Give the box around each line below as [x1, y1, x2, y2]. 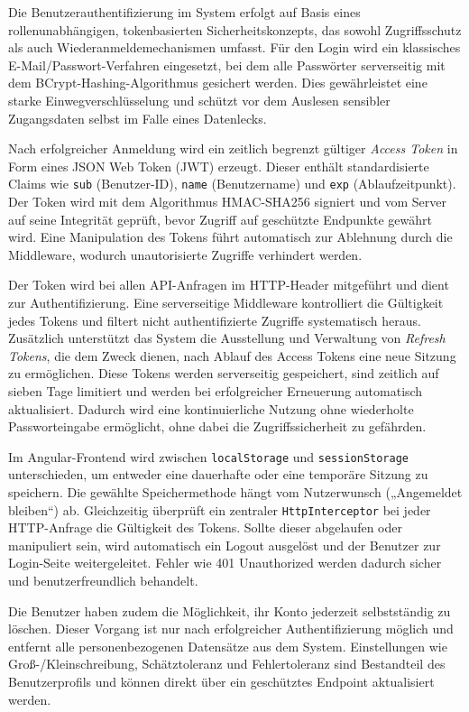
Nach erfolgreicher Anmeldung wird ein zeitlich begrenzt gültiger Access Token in [8, 139, 458, 158]
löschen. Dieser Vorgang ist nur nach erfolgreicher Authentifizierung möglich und [8, 619, 454, 638]
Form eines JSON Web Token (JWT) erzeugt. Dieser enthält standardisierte [8, 156, 429, 175]
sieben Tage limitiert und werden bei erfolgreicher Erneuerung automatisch [8, 381, 423, 400]
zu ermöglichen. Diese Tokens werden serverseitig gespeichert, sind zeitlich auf [8, 364, 439, 383]
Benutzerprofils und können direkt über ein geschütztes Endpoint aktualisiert [8, 671, 435, 690]
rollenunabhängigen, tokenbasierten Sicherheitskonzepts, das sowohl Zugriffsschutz [8, 20, 462, 39]
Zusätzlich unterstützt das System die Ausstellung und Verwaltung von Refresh [8, 328, 446, 347]
